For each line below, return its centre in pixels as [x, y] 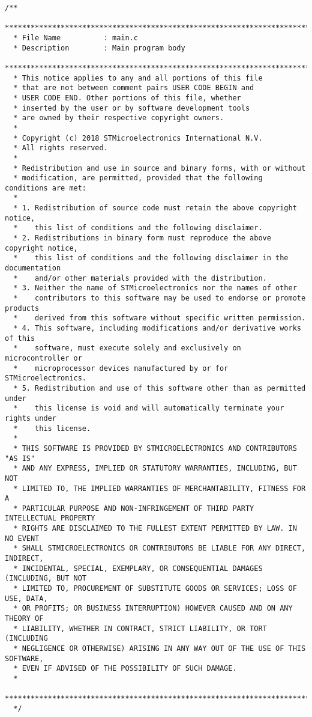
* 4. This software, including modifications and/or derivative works [157, 328]
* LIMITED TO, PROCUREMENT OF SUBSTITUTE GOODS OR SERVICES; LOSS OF [155, 589]
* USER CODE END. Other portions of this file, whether [127, 98]
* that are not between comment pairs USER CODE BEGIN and [134, 88]
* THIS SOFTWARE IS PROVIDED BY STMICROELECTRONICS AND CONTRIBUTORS [155, 448]
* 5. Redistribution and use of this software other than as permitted [160, 388]
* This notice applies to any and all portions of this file [138, 78]
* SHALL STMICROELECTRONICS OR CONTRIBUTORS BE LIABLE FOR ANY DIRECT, [160, 548]
